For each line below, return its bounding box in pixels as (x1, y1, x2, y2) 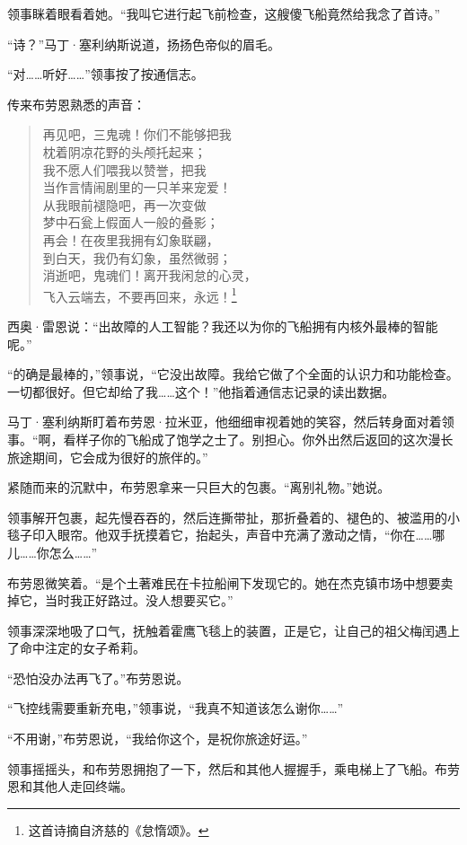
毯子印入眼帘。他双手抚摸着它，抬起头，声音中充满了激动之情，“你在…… (7, 525, 433, 544)
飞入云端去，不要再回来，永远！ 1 (42, 284, 237, 305)
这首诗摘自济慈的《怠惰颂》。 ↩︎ (28, 820, 209, 839)
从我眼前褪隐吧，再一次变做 (42, 195, 207, 214)
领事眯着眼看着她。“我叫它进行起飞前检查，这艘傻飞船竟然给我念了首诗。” (7, 4, 441, 22)
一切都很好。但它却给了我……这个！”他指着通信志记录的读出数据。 (7, 382, 395, 400)
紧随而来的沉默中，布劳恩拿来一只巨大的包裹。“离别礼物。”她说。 (7, 478, 391, 497)
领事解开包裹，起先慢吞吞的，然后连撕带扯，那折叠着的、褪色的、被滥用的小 (7, 507, 460, 526)
